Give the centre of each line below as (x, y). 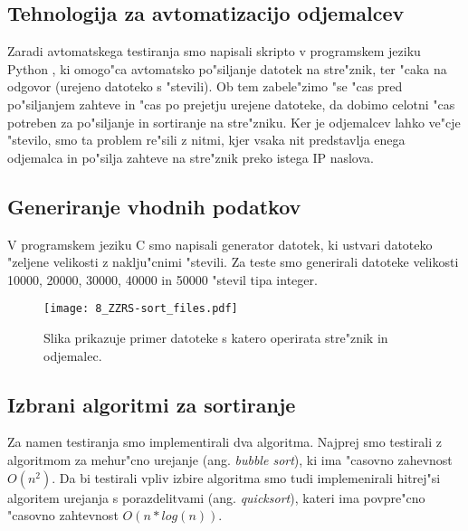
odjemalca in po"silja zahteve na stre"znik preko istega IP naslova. (191, 157)
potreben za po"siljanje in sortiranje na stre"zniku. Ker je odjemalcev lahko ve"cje (234, 122)
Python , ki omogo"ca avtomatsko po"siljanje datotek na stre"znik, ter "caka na (227, 68)
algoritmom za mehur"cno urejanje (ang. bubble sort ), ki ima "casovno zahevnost (230, 459)
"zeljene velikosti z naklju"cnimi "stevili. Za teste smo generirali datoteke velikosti (233, 262)
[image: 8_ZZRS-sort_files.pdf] (141, 309)
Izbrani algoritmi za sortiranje (152, 404)
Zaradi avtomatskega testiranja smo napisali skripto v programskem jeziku (214, 51)
